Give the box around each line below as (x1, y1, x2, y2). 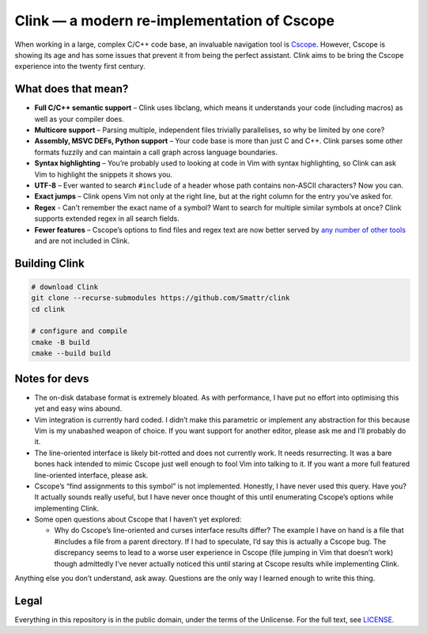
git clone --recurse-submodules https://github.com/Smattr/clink (31, 294, 290, 302)
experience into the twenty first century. (14, 62, 145, 71)
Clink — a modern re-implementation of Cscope (14, 12, 335, 29)
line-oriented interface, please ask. (34, 470, 149, 480)
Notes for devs (14, 372, 89, 385)
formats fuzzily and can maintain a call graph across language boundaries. (34, 147, 278, 157)
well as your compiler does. (34, 114, 124, 123)
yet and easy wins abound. (34, 404, 123, 413)
